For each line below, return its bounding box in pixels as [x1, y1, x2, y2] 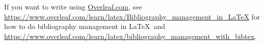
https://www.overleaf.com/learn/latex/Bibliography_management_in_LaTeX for [4, 11, 260, 21]
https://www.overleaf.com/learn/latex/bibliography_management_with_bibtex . [4, 30, 257, 41]
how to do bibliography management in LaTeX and [4, 21, 166, 31]
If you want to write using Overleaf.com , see [4, 1, 142, 11]
